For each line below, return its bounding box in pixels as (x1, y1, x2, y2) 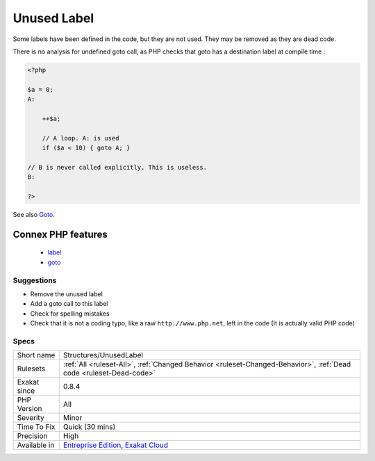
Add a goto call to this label (30, 300, 108, 308)
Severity (17, 413, 44, 423)
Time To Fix (17, 422, 56, 432)
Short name (17, 350, 56, 360)
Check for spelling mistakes (30, 309, 110, 318)
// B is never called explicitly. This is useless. (27, 163, 208, 171)
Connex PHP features (12, 228, 108, 240)
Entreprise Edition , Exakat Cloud (62, 440, 169, 450)
